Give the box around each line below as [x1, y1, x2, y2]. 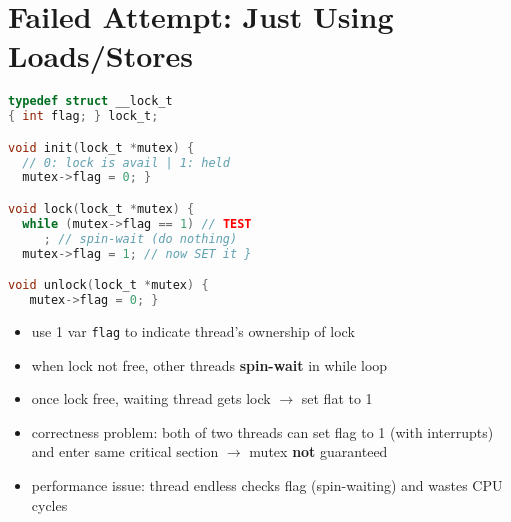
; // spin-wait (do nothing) [43, 231, 238, 246]
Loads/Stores [8, 35, 194, 76]
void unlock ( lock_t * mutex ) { [8, 278, 209, 293]
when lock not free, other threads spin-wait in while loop [31, 354, 388, 375]
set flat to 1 [301, 388, 373, 409]
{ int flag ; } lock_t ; [8, 109, 159, 124]
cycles [31, 494, 68, 515]
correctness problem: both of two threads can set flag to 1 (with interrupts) [31, 421, 494, 442]
